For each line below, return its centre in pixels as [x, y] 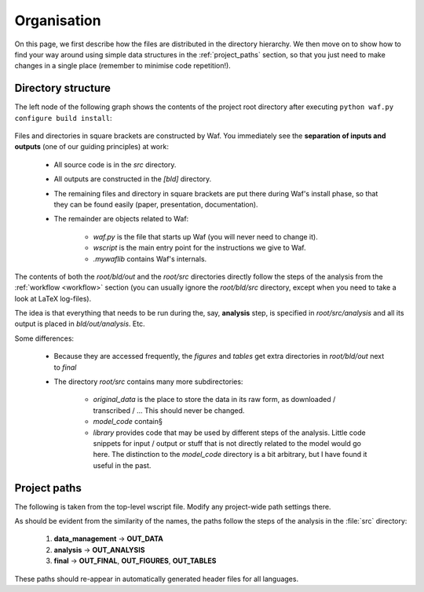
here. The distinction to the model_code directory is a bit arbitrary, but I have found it [230, 455]
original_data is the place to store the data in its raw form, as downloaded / [214, 400]
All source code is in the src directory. [115, 164]
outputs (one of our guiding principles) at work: [91, 147]
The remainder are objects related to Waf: [121, 219]
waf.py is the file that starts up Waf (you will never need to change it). [205, 236]
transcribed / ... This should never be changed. [169, 410]
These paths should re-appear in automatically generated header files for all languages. [156, 579]
